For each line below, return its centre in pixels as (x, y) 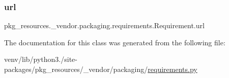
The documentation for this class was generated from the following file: (115, 42)
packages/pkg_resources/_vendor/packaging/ (76, 69)
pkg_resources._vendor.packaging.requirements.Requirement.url (104, 25)
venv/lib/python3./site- (41, 59)
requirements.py (173, 69)
